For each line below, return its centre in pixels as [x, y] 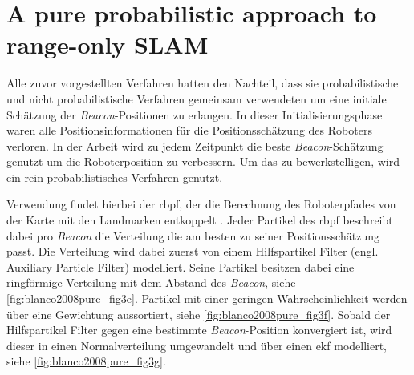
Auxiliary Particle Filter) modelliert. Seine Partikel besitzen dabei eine [181, 266]
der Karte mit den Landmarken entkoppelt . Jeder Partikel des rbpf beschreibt [200, 220]
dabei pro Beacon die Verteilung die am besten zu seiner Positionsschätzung [193, 235]
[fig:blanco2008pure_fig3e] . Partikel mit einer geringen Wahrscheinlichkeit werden [207, 298]
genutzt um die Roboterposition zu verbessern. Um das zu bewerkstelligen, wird [203, 161]
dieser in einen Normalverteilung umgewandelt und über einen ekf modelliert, [197, 345]
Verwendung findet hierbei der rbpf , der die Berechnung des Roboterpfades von [201, 204]
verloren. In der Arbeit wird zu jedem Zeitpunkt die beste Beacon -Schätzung [195, 145]
